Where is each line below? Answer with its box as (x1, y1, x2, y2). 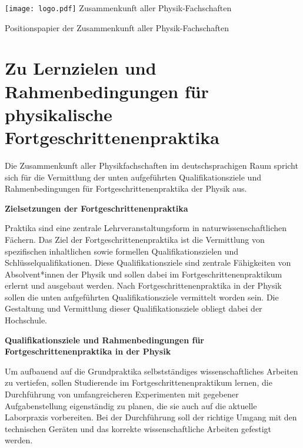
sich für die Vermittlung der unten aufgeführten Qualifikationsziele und (5, 170, 261, 183)
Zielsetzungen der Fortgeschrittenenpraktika (5, 202, 188, 214)
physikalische (5, 102, 112, 126)
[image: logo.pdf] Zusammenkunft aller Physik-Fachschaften (5, 2, 232, 14)
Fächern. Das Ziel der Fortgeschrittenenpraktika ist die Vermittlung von (5, 233, 265, 245)
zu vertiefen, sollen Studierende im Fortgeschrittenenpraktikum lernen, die (5, 376, 272, 389)
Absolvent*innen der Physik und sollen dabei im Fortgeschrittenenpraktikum (5, 268, 282, 280)
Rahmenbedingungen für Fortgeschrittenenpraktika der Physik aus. (5, 182, 247, 195)
